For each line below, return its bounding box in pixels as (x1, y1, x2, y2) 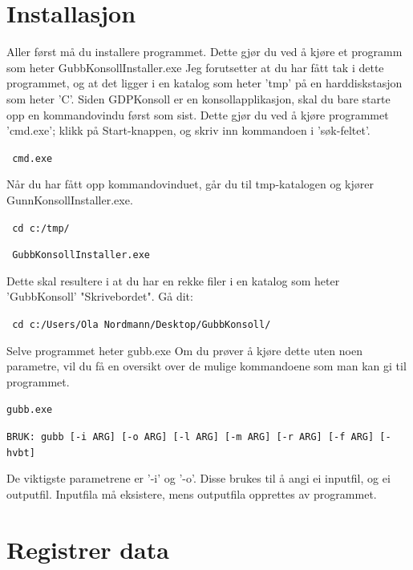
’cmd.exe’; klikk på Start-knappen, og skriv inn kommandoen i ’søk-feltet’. (6, 122, 370, 139)
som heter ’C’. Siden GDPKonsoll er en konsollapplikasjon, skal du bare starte (6, 90, 391, 107)
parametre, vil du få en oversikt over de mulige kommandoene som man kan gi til (6, 358, 407, 374)
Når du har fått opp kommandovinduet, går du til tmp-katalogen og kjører (6, 176, 374, 192)
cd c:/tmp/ (12, 222, 70, 234)
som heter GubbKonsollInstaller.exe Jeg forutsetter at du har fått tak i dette (6, 59, 384, 75)
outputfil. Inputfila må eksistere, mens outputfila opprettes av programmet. (6, 486, 377, 503)
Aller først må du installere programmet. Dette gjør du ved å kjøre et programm (6, 43, 403, 60)
